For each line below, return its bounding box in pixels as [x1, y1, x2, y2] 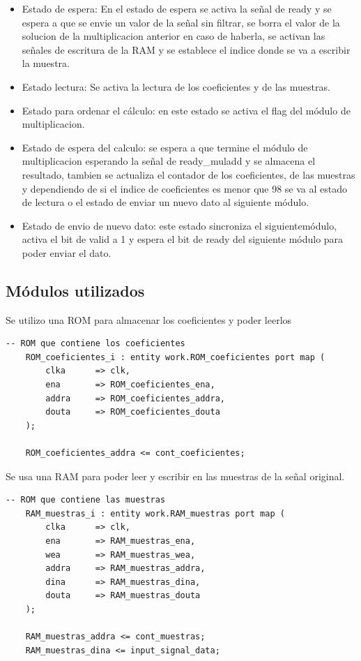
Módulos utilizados [6, 279, 145, 301]
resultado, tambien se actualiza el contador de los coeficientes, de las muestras [22, 167, 355, 181]
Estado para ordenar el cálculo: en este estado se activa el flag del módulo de [22, 103, 351, 117]
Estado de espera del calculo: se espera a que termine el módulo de [22, 140, 308, 154]
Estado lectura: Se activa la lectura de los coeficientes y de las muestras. [22, 79, 330, 94]
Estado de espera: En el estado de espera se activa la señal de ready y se [22, 1, 332, 15]
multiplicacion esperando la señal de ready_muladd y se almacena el [22, 154, 316, 168]
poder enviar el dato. [22, 245, 112, 260]
